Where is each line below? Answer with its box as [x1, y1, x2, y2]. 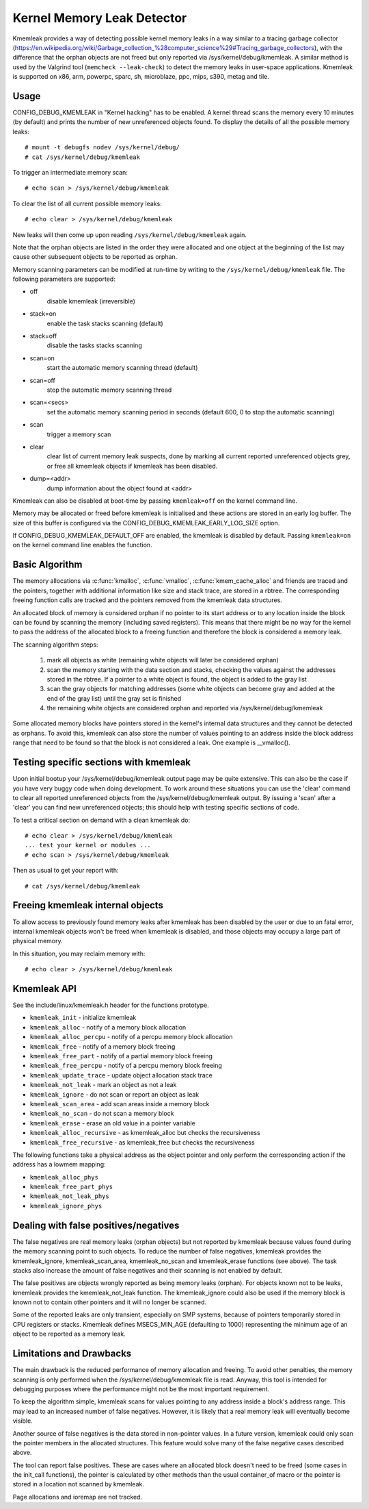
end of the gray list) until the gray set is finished [46, 694, 182, 702]
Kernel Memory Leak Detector [12, 10, 187, 25]
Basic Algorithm [12, 559, 83, 571]
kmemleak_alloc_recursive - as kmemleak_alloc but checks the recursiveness [29, 1129, 261, 1137]
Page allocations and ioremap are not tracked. [12, 1493, 143, 1501]
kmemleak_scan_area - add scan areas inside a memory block [29, 1099, 210, 1108]
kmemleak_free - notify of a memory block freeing [29, 1042, 176, 1051]
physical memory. [12, 937, 63, 945]
